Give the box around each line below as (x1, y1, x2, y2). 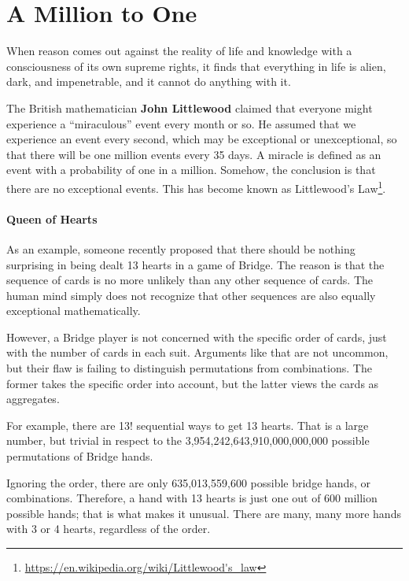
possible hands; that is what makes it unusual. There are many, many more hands (6, 505, 401, 521)
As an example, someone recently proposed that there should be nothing (6, 240, 356, 257)
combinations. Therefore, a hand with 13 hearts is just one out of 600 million (6, 490, 378, 506)
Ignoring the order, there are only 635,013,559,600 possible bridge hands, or (6, 474, 370, 490)
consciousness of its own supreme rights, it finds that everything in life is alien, (6, 57, 386, 74)
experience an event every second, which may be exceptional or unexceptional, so (6, 131, 397, 147)
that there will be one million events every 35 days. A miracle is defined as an (6, 146, 381, 162)
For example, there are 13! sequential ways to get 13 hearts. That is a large (6, 416, 369, 433)
